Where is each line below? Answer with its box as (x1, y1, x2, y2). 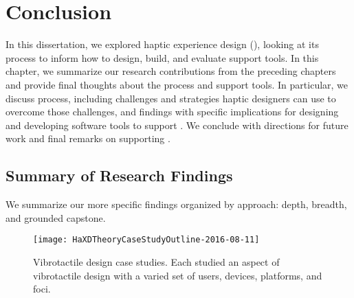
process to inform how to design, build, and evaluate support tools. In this (5, 50, 319, 65)
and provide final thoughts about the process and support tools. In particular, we (5, 77, 349, 91)
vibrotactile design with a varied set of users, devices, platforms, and (33, 268, 322, 282)
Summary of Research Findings (5, 165, 233, 186)
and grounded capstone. (5, 210, 106, 225)
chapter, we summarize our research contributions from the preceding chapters (5, 64, 336, 78)
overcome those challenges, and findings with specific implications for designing (5, 104, 339, 119)
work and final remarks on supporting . (5, 131, 170, 146)
